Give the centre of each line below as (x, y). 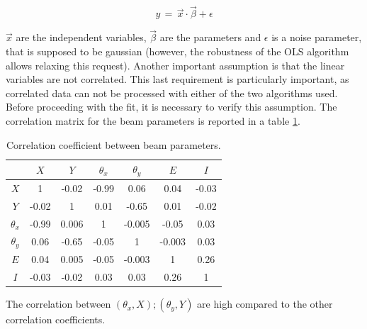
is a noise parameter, (317, 37)
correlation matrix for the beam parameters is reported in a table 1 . (153, 121)
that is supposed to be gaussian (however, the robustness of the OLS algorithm (177, 51)
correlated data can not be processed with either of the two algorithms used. (172, 93)
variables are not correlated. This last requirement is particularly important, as (177, 79)
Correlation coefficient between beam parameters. (113, 144)
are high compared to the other (265, 304)
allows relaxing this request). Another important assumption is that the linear (175, 65)
